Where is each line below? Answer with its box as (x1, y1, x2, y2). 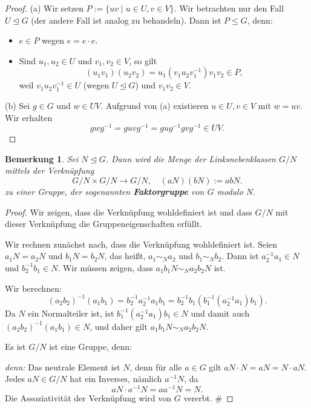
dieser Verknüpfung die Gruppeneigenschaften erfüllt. (5, 217, 202, 230)
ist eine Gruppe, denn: (49, 340, 132, 353)
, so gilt (129, 54, 157, 67)
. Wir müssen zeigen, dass (57, 261, 153, 274)
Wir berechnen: (5, 281, 62, 294)
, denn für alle (129, 360, 182, 373)
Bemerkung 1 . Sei (5, 152, 79, 165)
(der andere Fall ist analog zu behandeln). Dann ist (31, 13, 221, 26)
